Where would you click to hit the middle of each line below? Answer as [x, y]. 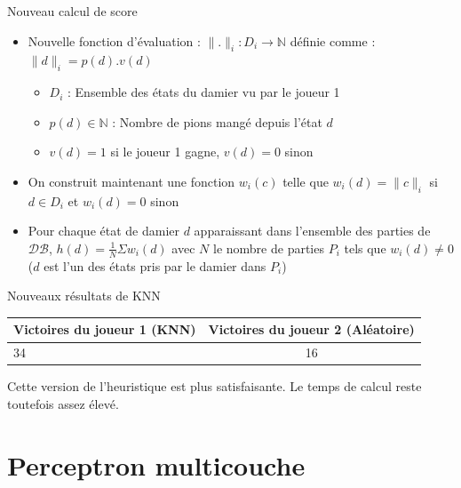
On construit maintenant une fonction [131, 181]
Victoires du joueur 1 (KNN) [105, 329]
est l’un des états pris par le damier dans [155, 265]
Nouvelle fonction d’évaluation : [114, 40]
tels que [365, 248]
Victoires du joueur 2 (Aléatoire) [311, 329]
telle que [306, 181]
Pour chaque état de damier [104, 231]
